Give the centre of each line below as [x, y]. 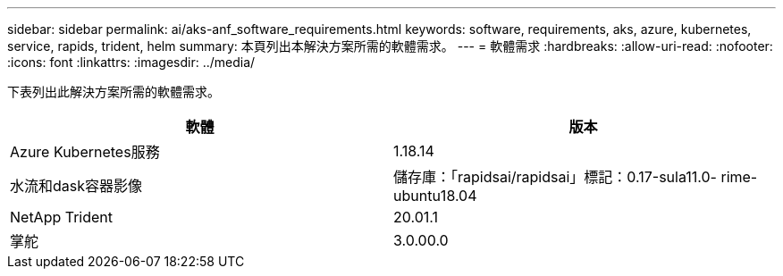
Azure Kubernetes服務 [85, 152]
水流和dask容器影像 [76, 186]
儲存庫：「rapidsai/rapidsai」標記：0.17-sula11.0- [555, 177]
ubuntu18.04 [435, 196]
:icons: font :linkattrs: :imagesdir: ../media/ [131, 62]
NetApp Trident [62, 217]
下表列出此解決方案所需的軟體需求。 [114, 92]
